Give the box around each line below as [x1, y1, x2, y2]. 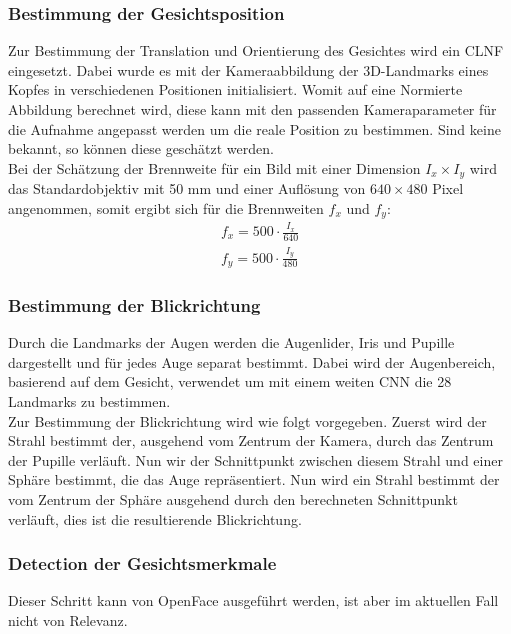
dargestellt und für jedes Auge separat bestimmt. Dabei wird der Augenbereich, [8, 351, 496, 372]
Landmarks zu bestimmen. [8, 391, 171, 412]
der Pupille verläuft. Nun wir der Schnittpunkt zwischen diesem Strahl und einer [8, 449, 503, 470]
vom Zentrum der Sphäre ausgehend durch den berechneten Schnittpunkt [8, 489, 458, 510]
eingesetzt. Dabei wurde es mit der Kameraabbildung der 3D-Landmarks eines [8, 59, 489, 80]
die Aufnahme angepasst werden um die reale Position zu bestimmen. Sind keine [8, 118, 501, 139]
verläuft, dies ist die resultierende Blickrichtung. [8, 508, 302, 529]
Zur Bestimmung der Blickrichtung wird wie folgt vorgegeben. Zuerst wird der [8, 410, 487, 431]
